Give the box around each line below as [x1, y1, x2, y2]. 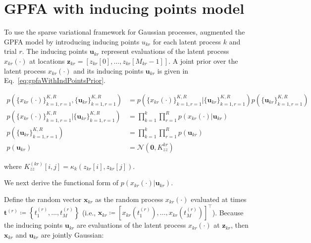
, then [230, 220, 249, 230]
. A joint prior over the [168, 55, 238, 66]
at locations [29, 55, 65, 66]
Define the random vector [4, 194, 82, 204]
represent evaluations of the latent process [101, 46, 229, 56]
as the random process [95, 194, 163, 204]
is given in [157, 65, 189, 76]
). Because [212, 207, 244, 217]
